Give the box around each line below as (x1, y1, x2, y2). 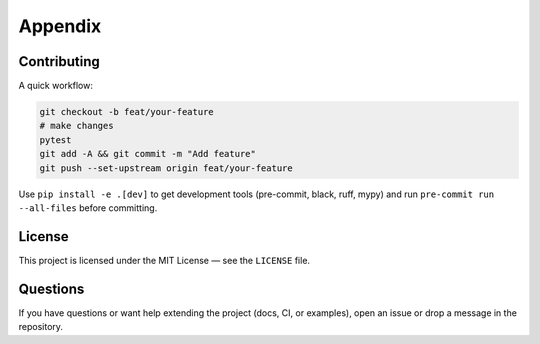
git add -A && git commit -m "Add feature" (39, 148, 257, 160)
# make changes (39, 120, 114, 132)
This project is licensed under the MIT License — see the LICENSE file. (18, 254, 310, 266)
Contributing (18, 53, 100, 70)
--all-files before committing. (18, 201, 158, 214)
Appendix (18, 15, 102, 37)
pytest (39, 134, 72, 145)
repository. (18, 321, 64, 333)
